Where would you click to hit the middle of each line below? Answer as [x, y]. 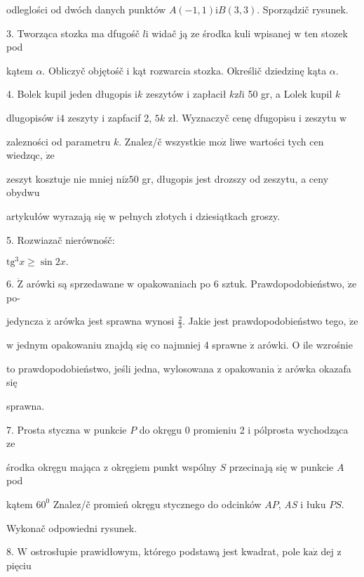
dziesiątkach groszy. [238, 215]
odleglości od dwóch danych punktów [86, 9]
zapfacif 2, [130, 117]
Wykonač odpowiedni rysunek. [72, 527]
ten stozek [326, 33]
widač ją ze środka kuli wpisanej [221, 33]
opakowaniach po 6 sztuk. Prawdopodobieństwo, [241, 284]
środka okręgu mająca [54, 466]
